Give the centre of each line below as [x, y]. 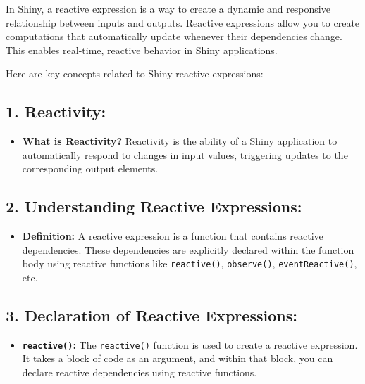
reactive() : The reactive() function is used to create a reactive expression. [190, 344]
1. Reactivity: [56, 111]
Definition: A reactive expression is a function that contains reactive [173, 236]
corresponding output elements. [90, 168]
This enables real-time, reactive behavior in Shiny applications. [142, 50]
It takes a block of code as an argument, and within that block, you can [178, 358]
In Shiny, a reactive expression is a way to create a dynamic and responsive [168, 8]
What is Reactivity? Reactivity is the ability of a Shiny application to [180, 141]
